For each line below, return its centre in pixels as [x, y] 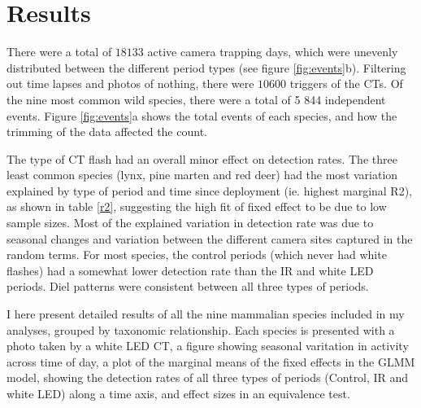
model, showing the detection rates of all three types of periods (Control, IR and [208, 377]
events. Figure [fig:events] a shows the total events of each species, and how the [202, 115]
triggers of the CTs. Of [346, 83]
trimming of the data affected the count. [107, 132]
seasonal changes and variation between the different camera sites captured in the [210, 238]
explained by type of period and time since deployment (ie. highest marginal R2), [209, 190]
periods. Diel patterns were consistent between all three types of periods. [188, 286]
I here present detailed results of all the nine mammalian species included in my [206, 314]
